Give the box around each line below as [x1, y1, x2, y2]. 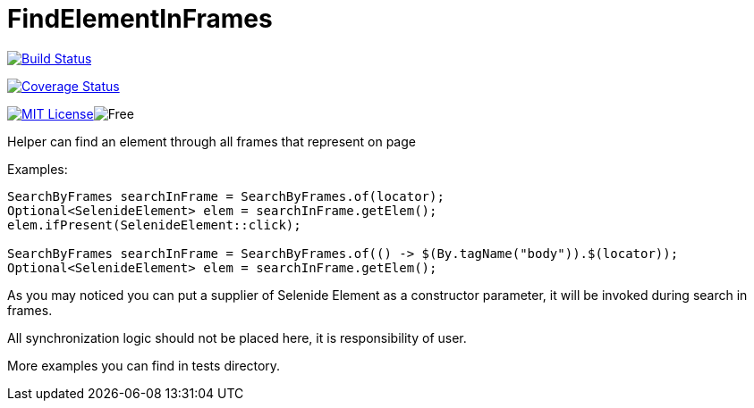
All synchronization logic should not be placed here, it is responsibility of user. [7, 329, 467, 346]
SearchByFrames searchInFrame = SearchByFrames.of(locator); [7, 188, 445, 204]
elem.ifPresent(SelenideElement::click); [7, 217, 301, 232]
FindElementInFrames [7, 4, 273, 34]
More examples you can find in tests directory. [7, 357, 281, 373]
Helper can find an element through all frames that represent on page [7, 133, 416, 149]
